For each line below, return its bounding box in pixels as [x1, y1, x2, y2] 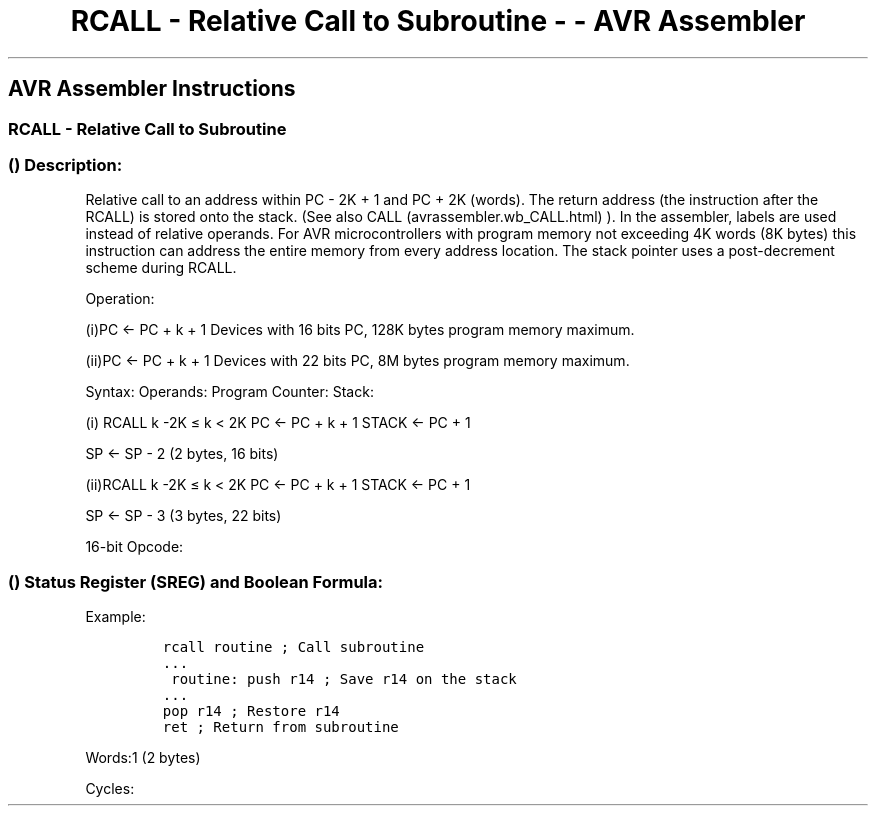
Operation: [85, 290, 155, 308]
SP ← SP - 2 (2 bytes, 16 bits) [85, 445, 279, 463]
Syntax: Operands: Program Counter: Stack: [85, 383, 374, 401]
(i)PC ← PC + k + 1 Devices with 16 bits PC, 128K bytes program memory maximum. [85, 321, 635, 339]
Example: [85, 608, 146, 626]
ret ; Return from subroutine [162, 719, 399, 736]
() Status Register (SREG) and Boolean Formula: [8, 571, 384, 592]
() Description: [8, 154, 123, 175]
